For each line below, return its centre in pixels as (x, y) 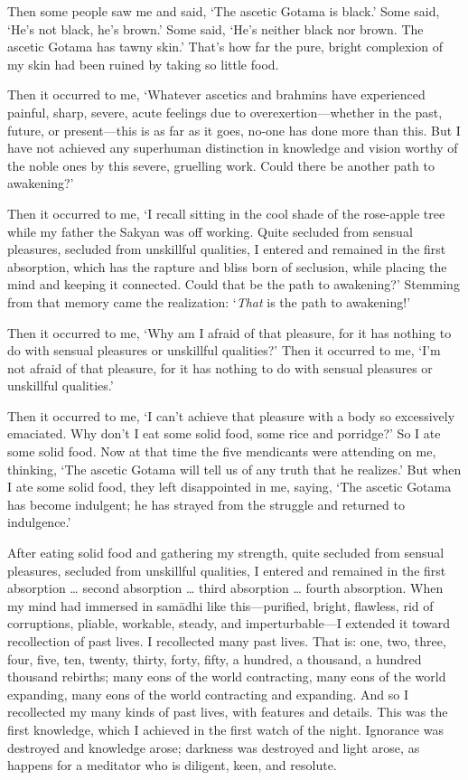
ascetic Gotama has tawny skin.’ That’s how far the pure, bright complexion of (225, 47)
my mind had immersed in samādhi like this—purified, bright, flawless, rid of (220, 605)
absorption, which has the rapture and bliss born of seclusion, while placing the (227, 266)
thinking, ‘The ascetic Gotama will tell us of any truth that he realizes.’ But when (234, 469)
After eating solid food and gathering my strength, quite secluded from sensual (226, 553)
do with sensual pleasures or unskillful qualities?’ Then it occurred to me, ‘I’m (224, 350)
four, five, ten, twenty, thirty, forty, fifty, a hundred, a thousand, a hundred (215, 658)
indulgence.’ (39, 522)
